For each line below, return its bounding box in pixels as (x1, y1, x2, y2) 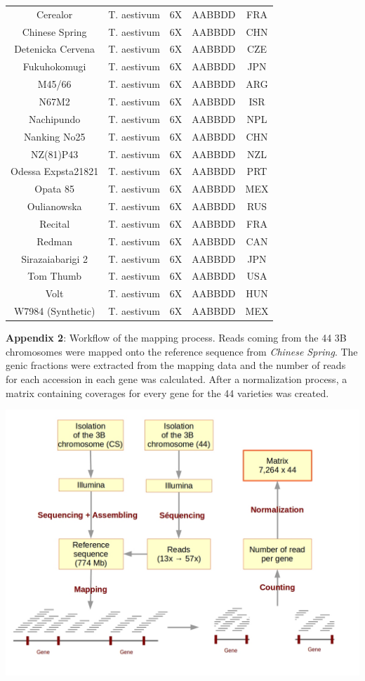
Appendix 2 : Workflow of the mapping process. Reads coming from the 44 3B (6, 330, 347, 345)
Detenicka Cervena (14, 41, 95, 56)
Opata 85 (34, 181, 75, 196)
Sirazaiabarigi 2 (21, 251, 88, 266)
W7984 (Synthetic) (13, 304, 95, 318)
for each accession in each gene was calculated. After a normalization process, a (6, 371, 347, 386)
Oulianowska (27, 199, 82, 214)
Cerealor (36, 6, 73, 21)
